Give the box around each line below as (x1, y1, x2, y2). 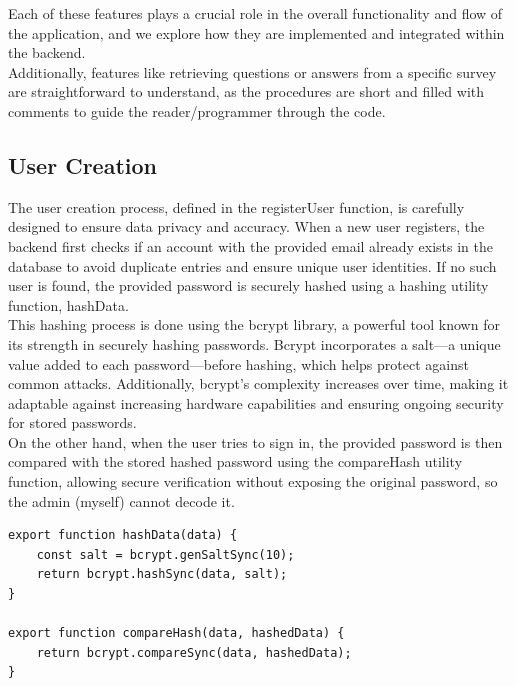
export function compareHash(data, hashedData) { (8, 626, 345, 641)
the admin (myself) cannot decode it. (8, 490, 235, 511)
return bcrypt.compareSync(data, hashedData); (36, 645, 352, 660)
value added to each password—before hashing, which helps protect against (8, 353, 469, 374)
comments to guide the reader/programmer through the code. (8, 100, 386, 121)
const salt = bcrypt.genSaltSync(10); (36, 547, 295, 562)
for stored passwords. (8, 412, 137, 433)
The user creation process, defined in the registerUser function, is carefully (8, 196, 465, 217)
